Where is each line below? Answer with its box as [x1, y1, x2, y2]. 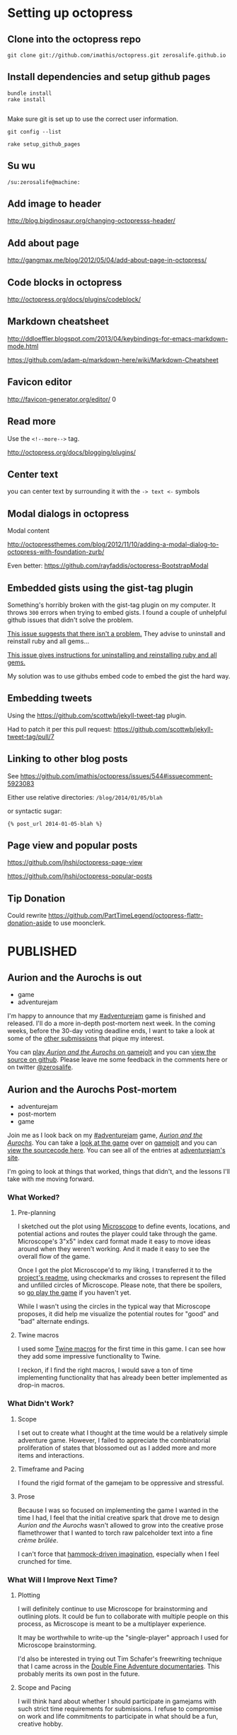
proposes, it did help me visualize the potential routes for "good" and [17, 1310, 219, 1318]
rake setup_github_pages [7, 140, 81, 148]
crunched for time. [17, 1557, 72, 1565]
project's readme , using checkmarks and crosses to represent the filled [17, 1274, 226, 1282]
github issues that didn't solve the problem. [7, 616, 134, 624]
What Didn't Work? [7, 1399, 74, 1409]
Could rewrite [7, 911, 47, 920]
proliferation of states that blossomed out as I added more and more [17, 1443, 217, 1452]
